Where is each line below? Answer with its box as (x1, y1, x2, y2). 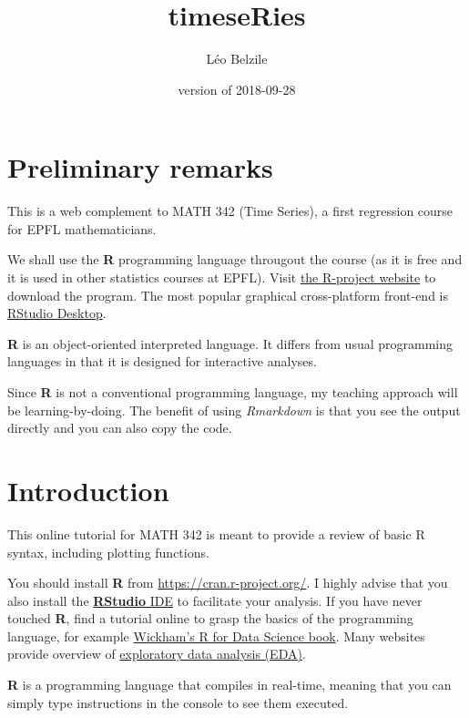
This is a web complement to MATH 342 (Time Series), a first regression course (7, 201, 454, 221)
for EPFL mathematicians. (7, 219, 157, 238)
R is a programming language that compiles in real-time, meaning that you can (7, 675, 452, 694)
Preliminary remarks (7, 149, 273, 186)
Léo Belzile (206, 49, 268, 68)
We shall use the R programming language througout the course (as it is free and (7, 250, 463, 269)
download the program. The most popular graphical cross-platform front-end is (7, 285, 449, 304)
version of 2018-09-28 (178, 79, 296, 98)
